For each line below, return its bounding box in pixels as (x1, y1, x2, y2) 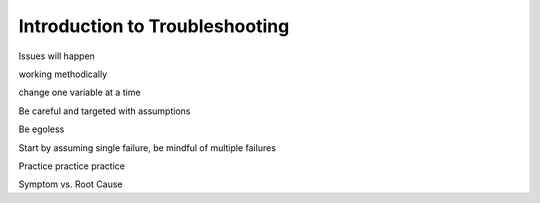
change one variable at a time (18, 86, 141, 99)
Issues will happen (18, 50, 95, 62)
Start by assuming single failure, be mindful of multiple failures (18, 141, 277, 154)
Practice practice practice (18, 160, 125, 172)
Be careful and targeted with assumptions (18, 105, 191, 117)
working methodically (18, 68, 108, 80)
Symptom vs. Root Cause (18, 178, 123, 190)
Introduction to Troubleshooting (18, 15, 290, 37)
